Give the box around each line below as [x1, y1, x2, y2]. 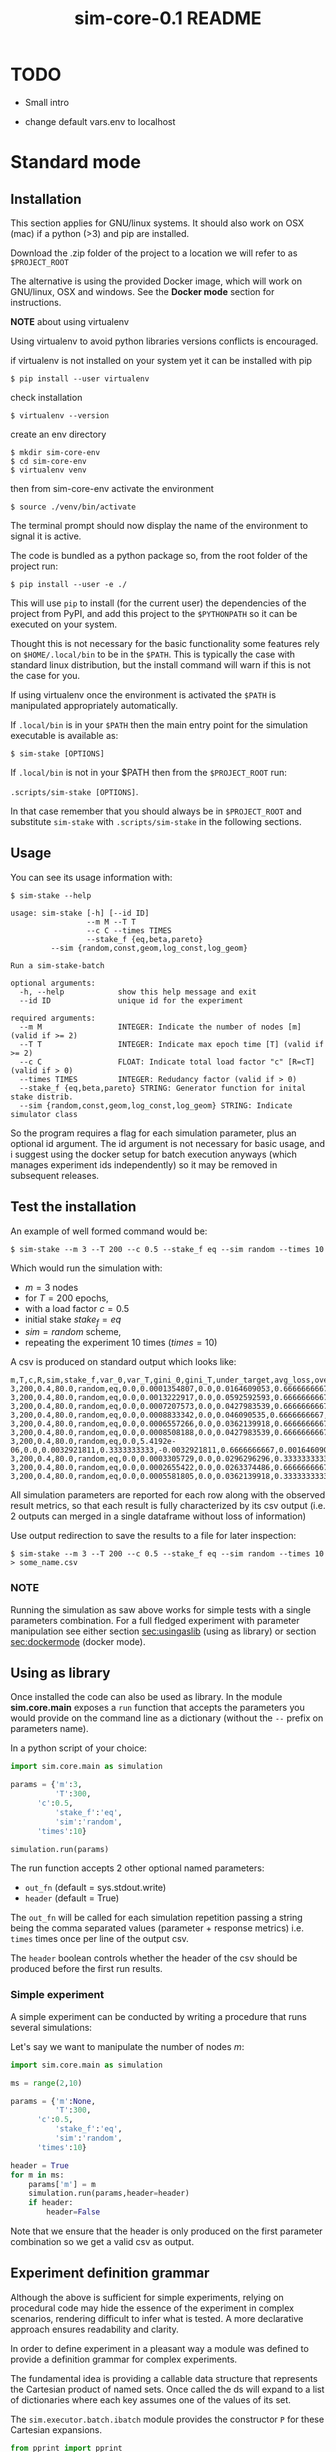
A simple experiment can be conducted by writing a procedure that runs [10, 2010, 307, 2022]
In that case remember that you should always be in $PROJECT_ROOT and [10, 805, 302, 817]
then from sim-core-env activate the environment [10, 482, 215, 494]
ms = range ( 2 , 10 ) [10, 2078, 83, 2088]
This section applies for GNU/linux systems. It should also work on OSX [10, 217, 305, 229]
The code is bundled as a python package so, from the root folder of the [10, 549, 308, 561]
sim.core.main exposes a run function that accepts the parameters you [10, 1702, 305, 1714]
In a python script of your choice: [10, 1742, 148, 1754]
